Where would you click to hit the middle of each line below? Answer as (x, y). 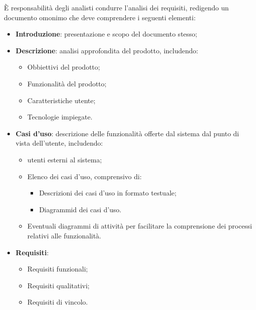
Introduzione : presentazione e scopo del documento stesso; (106, 34)
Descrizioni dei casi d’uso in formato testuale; (108, 193)
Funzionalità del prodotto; (67, 83)
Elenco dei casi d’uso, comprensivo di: (85, 176)
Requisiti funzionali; (58, 269)
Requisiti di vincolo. (57, 302)
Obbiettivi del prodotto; (64, 67)
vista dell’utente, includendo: (59, 143)
